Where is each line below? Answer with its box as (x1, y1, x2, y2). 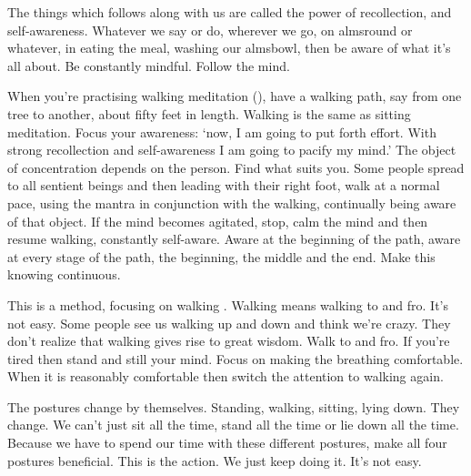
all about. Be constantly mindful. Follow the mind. (7, 56, 290, 75)
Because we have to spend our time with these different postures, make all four (7, 433, 447, 452)
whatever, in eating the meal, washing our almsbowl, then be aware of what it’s (7, 38, 451, 57)
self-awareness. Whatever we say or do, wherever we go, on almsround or (7, 20, 413, 39)
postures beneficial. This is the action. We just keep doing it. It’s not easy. (7, 451, 422, 470)
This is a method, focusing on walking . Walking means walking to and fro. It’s (7, 295, 449, 314)
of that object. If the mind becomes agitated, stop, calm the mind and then (7, 211, 428, 230)
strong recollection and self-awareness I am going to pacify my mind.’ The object (7, 140, 456, 159)
